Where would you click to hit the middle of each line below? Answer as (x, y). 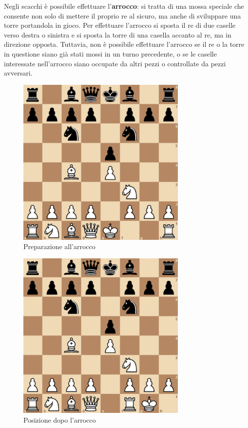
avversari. (18, 73)
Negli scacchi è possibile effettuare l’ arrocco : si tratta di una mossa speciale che (124, 6)
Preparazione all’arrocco (59, 246)
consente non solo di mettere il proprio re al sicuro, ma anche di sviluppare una (123, 15)
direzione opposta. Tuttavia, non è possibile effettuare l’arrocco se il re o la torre (124, 44)
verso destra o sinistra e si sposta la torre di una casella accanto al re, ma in (118, 34)
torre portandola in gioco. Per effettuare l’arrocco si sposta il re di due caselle (120, 25)
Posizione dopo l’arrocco (60, 419)
